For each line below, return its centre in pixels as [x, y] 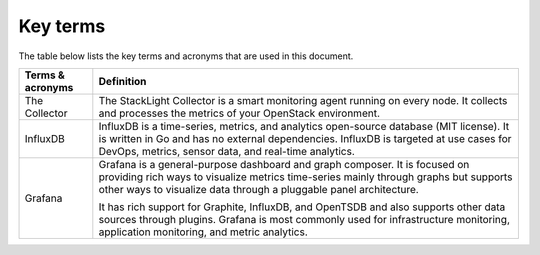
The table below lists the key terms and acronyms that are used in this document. [186, 56]
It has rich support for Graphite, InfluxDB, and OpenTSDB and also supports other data [302, 207]
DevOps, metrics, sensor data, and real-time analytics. [226, 151]
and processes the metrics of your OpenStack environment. [239, 113]
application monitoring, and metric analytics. [203, 232]
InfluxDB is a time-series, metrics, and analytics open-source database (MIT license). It [304, 126]
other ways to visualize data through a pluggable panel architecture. [258, 189]
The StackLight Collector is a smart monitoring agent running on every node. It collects [303, 100]
